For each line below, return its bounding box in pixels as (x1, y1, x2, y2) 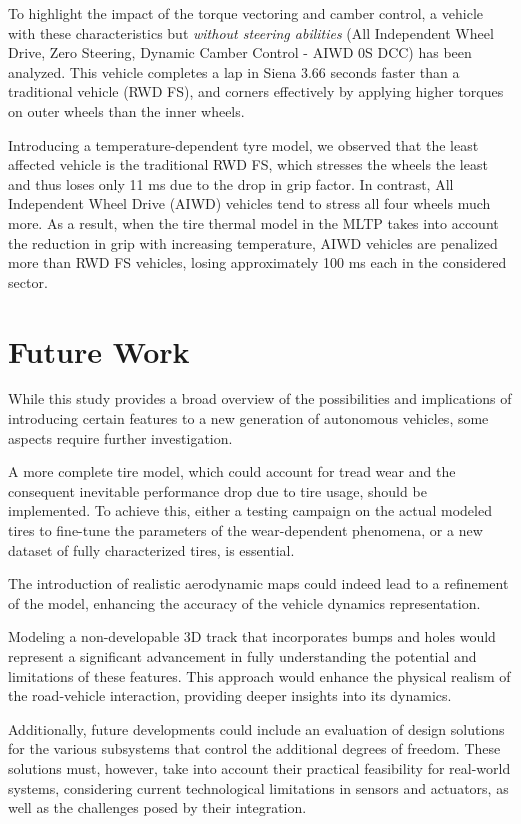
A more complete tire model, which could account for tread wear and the (8, 461, 456, 482)
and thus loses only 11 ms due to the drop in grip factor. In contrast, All (8, 173, 454, 194)
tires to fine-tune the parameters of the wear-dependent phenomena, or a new (8, 520, 483, 540)
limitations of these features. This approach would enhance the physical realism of (8, 665, 511, 686)
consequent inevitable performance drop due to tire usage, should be (8, 480, 427, 501)
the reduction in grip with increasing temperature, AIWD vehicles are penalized (8, 232, 498, 253)
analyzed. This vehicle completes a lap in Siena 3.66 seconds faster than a (8, 61, 460, 82)
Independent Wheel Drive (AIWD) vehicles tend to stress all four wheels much (8, 193, 491, 214)
